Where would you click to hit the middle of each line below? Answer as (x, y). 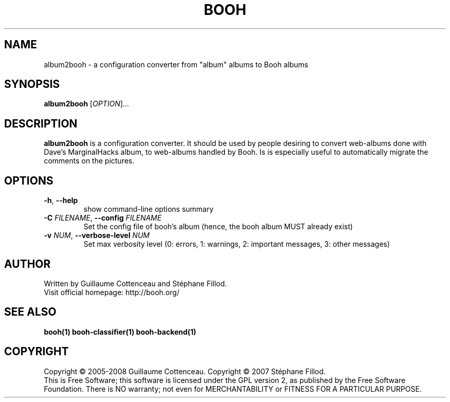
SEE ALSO (30, 312)
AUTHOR (27, 264)
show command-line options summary (148, 209)
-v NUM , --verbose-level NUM (97, 235)
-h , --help (61, 200)
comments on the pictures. (89, 161)
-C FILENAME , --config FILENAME (103, 218)
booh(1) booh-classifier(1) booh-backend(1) (120, 332)
